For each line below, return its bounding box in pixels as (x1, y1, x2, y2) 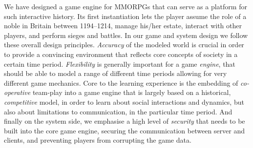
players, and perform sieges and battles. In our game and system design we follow (4, 30, 248, 40)
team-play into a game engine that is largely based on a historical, (32, 87, 231, 97)
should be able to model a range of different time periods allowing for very (4, 68, 227, 78)
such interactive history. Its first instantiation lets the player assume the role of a (4, 11, 247, 21)
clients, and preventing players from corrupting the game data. (4, 135, 191, 145)
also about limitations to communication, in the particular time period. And (4, 106, 232, 116)
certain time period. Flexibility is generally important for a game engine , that (4, 58, 235, 69)
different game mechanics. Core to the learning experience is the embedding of (4, 77, 238, 88)
